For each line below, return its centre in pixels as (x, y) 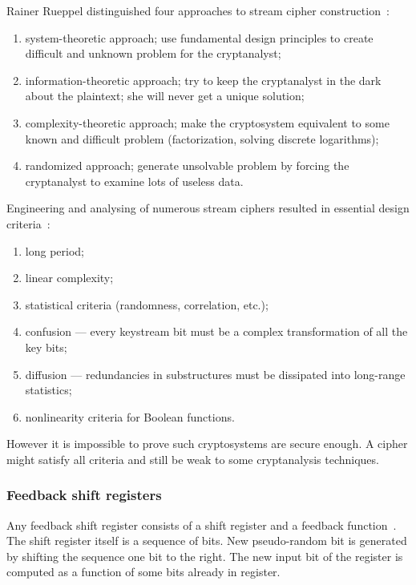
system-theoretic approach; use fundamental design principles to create (199, 37)
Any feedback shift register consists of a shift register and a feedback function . (202, 524)
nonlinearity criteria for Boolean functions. (130, 416)
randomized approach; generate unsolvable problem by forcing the (187, 165)
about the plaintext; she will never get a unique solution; (165, 96)
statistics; (48, 390)
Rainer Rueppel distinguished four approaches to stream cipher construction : (198, 10)
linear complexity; (69, 278)
